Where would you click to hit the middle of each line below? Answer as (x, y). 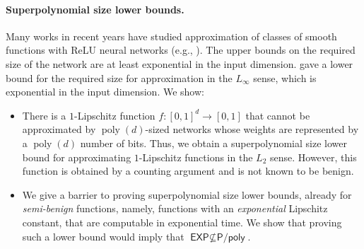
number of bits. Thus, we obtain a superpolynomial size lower (213, 143)
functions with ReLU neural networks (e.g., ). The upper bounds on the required (181, 50)
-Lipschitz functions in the (196, 157)
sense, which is (285, 77)
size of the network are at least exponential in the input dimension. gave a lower (180, 63)
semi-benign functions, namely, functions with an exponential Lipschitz (175, 208)
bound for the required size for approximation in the (119, 77)
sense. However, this (313, 157)
